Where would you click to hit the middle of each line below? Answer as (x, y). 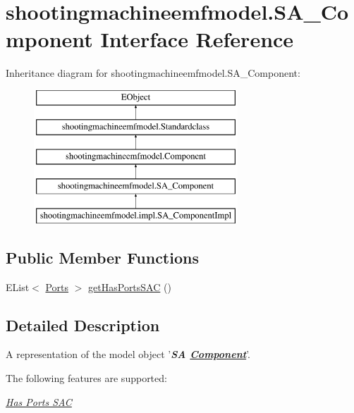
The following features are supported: (86, 378)
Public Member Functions (102, 257)
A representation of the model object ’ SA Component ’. (128, 354)
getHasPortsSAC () (130, 286)
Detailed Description (83, 325)
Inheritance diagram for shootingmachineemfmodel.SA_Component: (153, 73)
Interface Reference (197, 39)
